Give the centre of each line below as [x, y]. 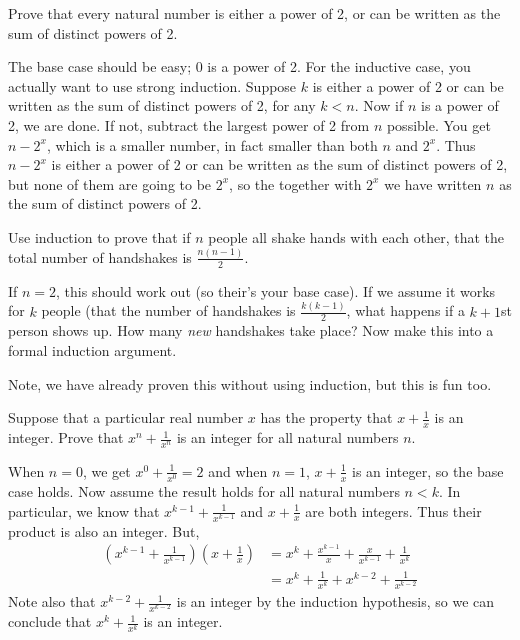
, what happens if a [405, 310]
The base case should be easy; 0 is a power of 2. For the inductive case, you [239, 66]
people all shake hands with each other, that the [356, 236]
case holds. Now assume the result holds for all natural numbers [204, 490]
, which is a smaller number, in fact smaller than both [212, 144]
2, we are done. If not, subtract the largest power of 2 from [189, 124]
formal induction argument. [92, 350]
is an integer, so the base [428, 470]
